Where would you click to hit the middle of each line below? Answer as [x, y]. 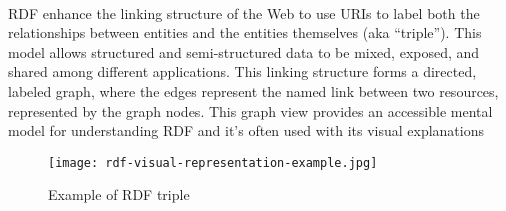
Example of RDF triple [119, 194]
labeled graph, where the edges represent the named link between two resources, [253, 90]
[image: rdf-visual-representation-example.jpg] [213, 162]
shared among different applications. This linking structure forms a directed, [242, 71]
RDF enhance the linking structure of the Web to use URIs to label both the [244, 12]
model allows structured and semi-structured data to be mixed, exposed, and [244, 51]
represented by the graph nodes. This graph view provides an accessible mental [250, 110]
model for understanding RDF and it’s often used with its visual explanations [246, 130]
